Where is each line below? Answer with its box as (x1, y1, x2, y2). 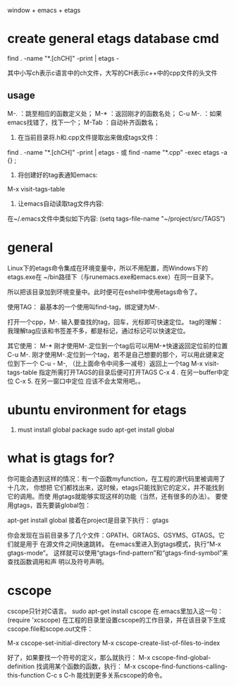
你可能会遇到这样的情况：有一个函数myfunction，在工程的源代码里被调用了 (7, 474, 225, 483)
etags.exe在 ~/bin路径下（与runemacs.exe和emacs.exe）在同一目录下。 (7, 272, 218, 281)
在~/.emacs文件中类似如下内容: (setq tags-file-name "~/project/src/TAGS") (7, 214, 225, 223)
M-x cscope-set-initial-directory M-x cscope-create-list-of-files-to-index (7, 639, 221, 647)
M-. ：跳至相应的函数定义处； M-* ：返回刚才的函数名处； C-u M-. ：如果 (7, 109, 222, 117)
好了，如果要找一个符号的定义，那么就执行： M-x (7, 653, 151, 661)
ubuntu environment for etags (7, 402, 187, 418)
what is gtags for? (7, 450, 115, 466)
